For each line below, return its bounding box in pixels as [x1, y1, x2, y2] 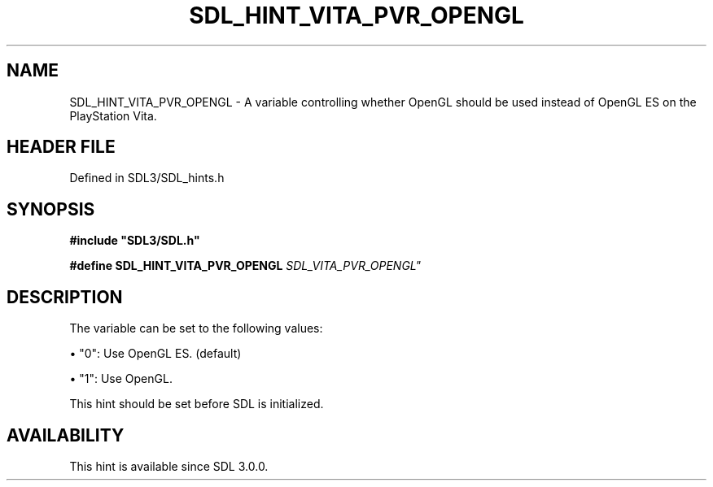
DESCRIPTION [7, 286, 123, 307]
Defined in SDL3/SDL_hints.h [69, 171, 225, 185]
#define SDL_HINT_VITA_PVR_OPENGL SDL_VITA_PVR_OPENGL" [69, 259, 422, 273]
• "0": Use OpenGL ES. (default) [69, 346, 242, 361]
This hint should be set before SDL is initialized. [69, 397, 324, 411]
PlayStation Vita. [69, 108, 157, 123]
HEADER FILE [7, 137, 116, 158]
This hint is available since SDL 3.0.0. [69, 459, 269, 473]
